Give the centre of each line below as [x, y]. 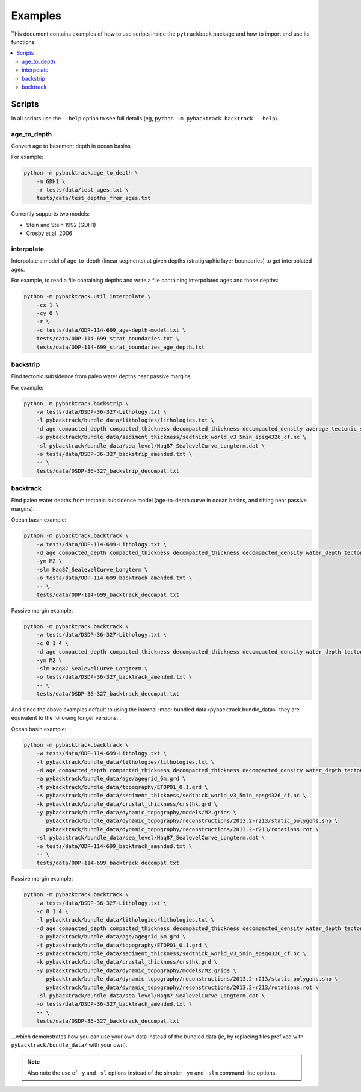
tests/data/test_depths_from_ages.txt [94, 198]
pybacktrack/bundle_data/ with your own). [69, 1045]
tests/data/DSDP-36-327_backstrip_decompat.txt [108, 471]
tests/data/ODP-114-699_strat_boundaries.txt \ [108, 339]
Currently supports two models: [51, 214]
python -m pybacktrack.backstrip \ [76, 403]
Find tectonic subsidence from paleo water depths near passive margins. [102, 376]
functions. [23, 42]
